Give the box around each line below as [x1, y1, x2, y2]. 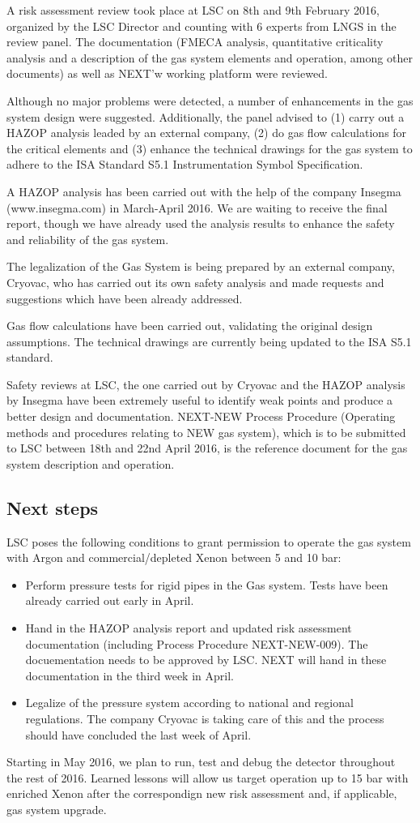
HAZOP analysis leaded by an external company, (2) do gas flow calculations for [6, 124, 407, 141]
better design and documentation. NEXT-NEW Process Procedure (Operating [6, 408, 396, 425]
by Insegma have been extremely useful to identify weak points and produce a [6, 392, 393, 409]
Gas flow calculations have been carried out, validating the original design [6, 317, 373, 334]
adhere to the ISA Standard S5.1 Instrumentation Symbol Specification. [6, 156, 363, 173]
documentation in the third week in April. [25, 667, 234, 684]
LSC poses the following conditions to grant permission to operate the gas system [6, 533, 411, 550]
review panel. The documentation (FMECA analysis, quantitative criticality [6, 33, 384, 50]
